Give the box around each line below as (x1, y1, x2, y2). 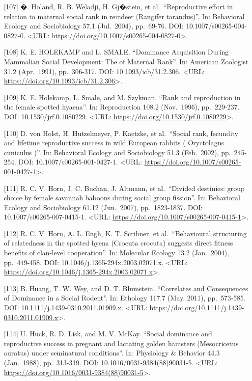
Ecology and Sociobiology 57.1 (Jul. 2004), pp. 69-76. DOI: (4, 21, 184, 31)
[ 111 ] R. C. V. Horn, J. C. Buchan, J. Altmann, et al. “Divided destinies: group (4, 183, 245, 193)
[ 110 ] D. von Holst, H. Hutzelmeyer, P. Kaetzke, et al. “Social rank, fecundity (4, 128, 238, 138)
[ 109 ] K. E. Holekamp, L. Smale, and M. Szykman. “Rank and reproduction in (4, 92, 241, 102)
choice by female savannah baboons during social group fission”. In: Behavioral (4, 192, 240, 203)
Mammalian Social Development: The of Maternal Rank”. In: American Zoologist (4, 56, 249, 66)
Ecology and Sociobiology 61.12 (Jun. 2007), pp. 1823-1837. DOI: (4, 202, 203, 212)
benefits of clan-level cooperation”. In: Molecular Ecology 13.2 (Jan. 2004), (4, 247, 229, 258)
